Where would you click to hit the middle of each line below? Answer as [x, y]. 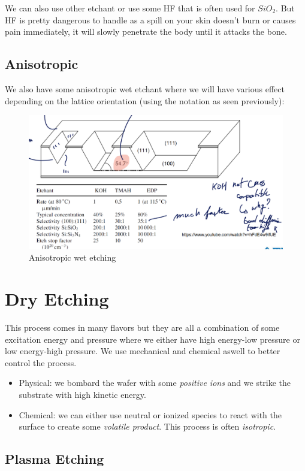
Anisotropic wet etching [73, 257]
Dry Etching [57, 299]
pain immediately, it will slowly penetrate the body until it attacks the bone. [146, 31]
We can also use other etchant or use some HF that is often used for [130, 8]
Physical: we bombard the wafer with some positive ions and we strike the [155, 383]
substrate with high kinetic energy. [82, 395]
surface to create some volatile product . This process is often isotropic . [147, 426]
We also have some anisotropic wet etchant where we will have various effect [145, 88]
